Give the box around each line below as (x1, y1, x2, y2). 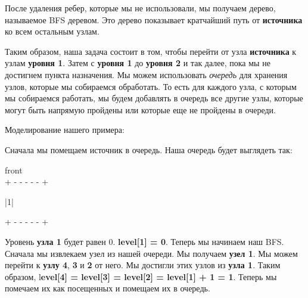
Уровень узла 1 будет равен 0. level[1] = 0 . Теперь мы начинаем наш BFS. (5, 235, 284, 247)
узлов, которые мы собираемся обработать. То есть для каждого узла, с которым (5, 80, 297, 92)
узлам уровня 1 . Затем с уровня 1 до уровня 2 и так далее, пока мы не (5, 57, 270, 69)
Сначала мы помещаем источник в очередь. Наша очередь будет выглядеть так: (5, 143, 293, 156)
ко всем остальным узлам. (5, 25, 99, 38)
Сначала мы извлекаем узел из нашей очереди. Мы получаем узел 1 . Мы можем (5, 247, 298, 259)
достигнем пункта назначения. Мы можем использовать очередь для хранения (5, 68, 288, 80)
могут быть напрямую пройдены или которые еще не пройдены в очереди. (5, 103, 276, 116)
